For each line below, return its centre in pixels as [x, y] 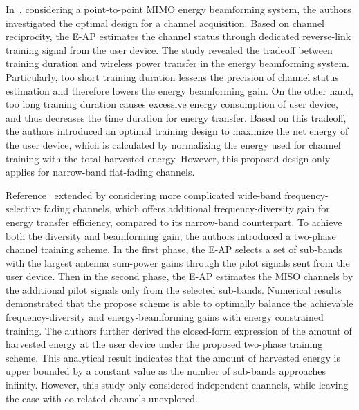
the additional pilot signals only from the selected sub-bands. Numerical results [174, 289]
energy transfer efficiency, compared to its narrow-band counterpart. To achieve [174, 222]
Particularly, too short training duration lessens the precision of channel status [172, 76]
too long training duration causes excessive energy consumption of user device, [172, 104]
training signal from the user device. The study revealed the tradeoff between [169, 49]
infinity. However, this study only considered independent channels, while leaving [177, 385]
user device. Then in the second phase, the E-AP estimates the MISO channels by [179, 276]
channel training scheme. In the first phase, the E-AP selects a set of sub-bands [174, 249]
